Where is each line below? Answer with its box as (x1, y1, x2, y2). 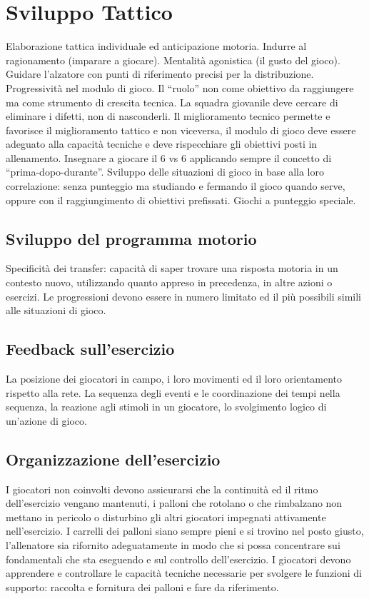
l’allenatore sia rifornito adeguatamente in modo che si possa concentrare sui (6, 537, 340, 552)
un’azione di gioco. (6, 413, 87, 428)
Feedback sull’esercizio (6, 338, 175, 360)
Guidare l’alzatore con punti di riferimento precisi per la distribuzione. (6, 66, 314, 81)
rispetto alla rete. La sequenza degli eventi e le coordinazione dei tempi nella (6, 385, 340, 400)
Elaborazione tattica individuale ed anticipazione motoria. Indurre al (6, 39, 307, 54)
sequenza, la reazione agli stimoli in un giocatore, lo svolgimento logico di (6, 399, 327, 414)
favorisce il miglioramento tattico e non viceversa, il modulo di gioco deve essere (6, 122, 356, 137)
